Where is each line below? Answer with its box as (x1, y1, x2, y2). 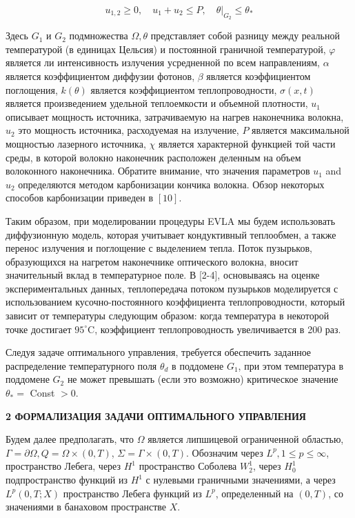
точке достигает (6, 321, 72, 336)
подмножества (69, 28, 128, 43)
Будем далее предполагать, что (6, 432, 134, 446)
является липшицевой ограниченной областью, (148, 432, 344, 446)
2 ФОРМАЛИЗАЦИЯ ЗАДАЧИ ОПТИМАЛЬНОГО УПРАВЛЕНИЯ (6, 408, 306, 423)
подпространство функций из (6, 472, 128, 487)
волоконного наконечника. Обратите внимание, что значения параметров (6, 163, 310, 178)
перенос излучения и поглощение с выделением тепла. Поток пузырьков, (6, 241, 312, 255)
